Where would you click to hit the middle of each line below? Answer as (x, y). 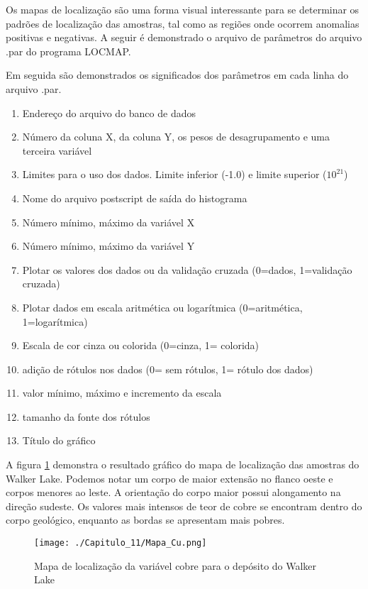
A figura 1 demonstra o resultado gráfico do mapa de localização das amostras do (183, 464)
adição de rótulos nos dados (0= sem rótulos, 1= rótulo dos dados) (168, 369)
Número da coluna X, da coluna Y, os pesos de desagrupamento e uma (176, 137)
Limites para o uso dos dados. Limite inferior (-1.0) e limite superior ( (174, 174)
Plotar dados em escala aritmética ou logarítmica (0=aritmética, (162, 307)
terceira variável (57, 150)
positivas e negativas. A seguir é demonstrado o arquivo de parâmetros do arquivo (184, 37)
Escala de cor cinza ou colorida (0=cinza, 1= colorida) (141, 345)
